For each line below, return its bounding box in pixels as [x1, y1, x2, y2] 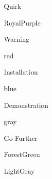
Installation [4, 67, 38, 77]
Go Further [4, 132, 37, 143]
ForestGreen [4, 149, 40, 159]
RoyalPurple [4, 17, 41, 27]
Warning [4, 34, 30, 44]
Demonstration [4, 100, 48, 110]
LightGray [4, 165, 35, 176]
